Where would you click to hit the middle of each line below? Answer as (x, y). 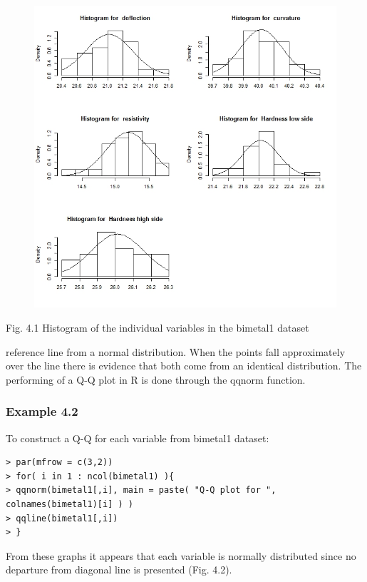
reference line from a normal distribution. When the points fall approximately (176, 351)
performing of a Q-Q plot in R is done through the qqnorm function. (156, 379)
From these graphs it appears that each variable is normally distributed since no (181, 555)
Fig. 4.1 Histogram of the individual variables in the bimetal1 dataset (157, 327)
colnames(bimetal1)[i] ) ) (69, 504)
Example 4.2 (42, 411)
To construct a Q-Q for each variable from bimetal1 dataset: (138, 438)
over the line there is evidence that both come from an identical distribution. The (184, 366)
